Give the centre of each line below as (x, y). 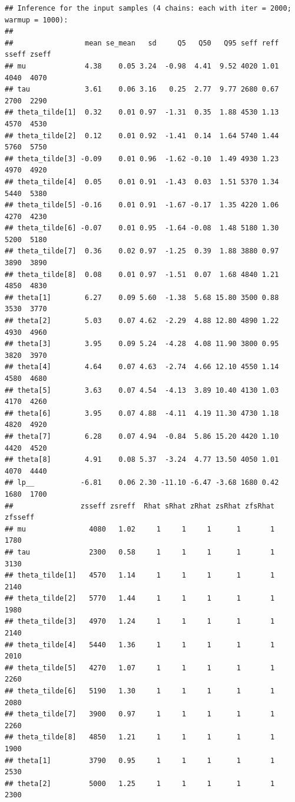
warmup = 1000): (37, 20)
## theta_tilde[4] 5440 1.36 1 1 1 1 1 (140, 645)
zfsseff (20, 518)
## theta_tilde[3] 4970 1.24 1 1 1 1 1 (140, 622)
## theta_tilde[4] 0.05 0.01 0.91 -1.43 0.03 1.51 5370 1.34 (142, 182)
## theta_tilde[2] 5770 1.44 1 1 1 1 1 (140, 599)
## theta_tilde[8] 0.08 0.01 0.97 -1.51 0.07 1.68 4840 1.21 (142, 274)
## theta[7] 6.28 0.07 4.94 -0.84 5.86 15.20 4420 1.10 (142, 436)
